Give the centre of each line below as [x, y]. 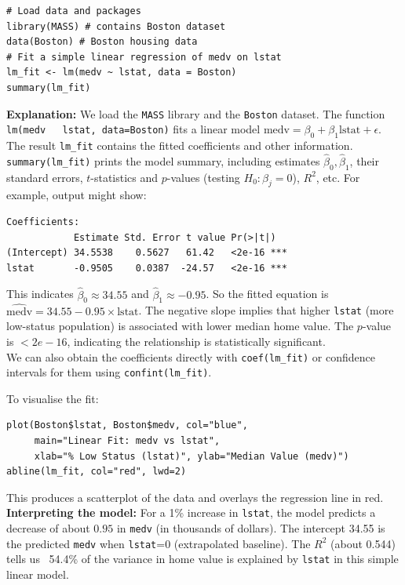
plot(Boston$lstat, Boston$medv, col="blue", [127, 425]
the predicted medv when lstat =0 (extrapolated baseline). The [159, 543]
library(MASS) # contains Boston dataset [116, 26]
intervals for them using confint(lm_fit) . [109, 372]
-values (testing [203, 177]
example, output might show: [77, 195]
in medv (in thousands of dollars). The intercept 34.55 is [251, 528]
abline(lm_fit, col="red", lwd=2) [97, 472]
